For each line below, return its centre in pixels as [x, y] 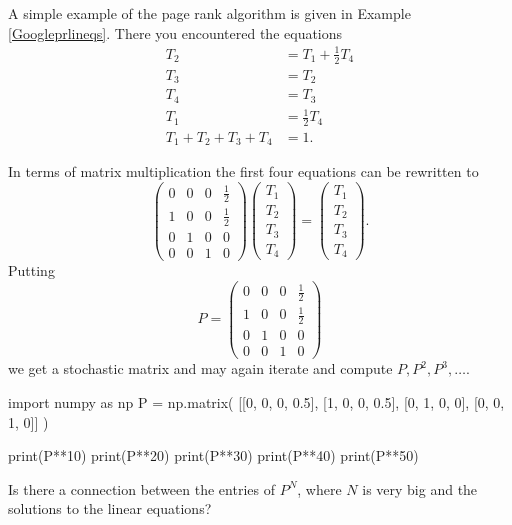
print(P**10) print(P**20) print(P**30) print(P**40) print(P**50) [213, 455]
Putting [31, 269]
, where [319, 488]
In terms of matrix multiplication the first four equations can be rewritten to [243, 171]
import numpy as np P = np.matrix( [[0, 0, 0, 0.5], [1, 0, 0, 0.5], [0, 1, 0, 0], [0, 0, [256, 401]
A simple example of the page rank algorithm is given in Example [209, 13]
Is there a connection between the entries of [141, 488]
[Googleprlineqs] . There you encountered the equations [175, 32]
